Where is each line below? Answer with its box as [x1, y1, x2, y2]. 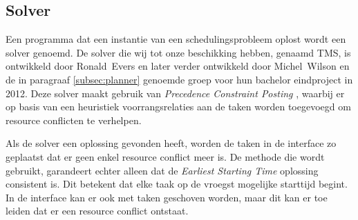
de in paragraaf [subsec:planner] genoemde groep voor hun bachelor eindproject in [6, 72, 353, 86]
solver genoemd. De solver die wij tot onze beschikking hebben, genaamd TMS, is [6, 45, 351, 59]
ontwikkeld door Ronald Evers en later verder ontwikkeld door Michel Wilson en [6, 59, 350, 73]
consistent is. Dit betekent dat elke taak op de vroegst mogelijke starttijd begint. [6, 177, 348, 191]
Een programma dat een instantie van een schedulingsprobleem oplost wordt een [6, 32, 346, 46]
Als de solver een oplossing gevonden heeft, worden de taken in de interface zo [6, 136, 337, 150]
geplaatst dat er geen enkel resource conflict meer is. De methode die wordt [6, 149, 325, 163]
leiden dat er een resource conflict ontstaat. [6, 203, 189, 218]
